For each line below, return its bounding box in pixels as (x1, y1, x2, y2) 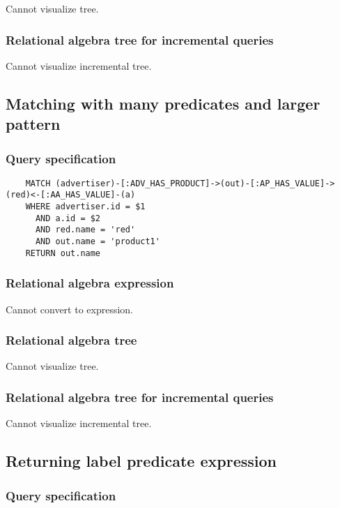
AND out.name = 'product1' (35, 237, 160, 247)
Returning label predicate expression (6, 450, 277, 472)
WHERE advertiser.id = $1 (25, 202, 146, 212)
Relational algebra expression (6, 274, 174, 292)
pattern (6, 113, 61, 135)
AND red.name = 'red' (35, 225, 136, 235)
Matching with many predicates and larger (6, 92, 320, 114)
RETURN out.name (25, 248, 101, 258)
